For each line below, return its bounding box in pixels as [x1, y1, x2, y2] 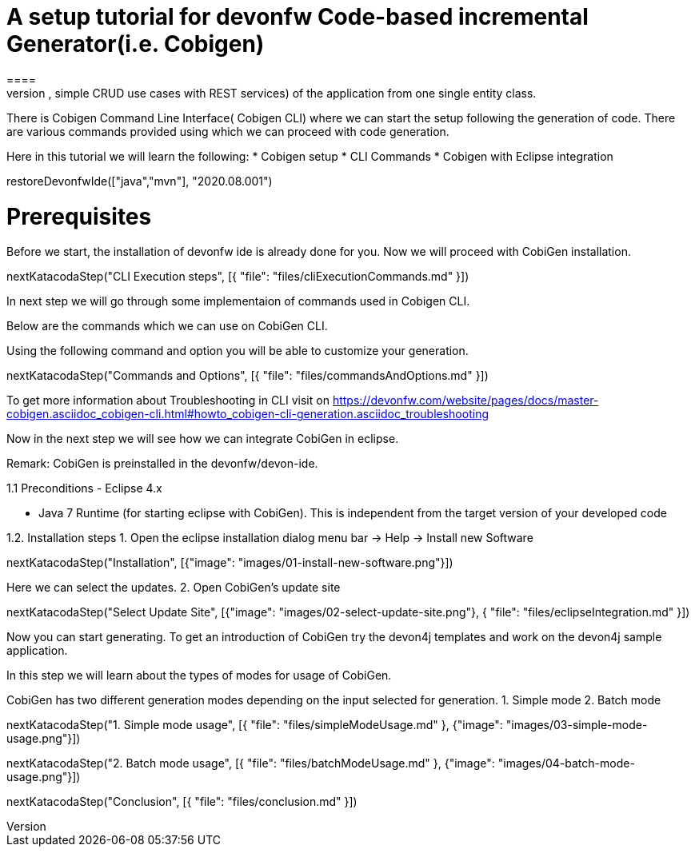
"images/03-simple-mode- [505, 718, 648, 732]
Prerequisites [6, 202, 152, 230]
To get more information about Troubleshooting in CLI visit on [6, 393, 330, 408]
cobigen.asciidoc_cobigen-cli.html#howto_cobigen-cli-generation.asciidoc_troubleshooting [6, 407, 489, 421]
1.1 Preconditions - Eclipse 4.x [6, 481, 162, 496]
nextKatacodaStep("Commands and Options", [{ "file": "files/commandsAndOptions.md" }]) [6, 369, 489, 383]
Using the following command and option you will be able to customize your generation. [6, 344, 469, 358]
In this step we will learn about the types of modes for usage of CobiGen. [6, 668, 392, 683]
